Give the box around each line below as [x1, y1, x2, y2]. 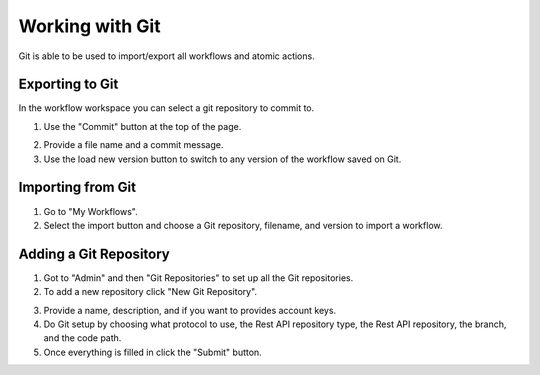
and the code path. [43, 332, 122, 344]
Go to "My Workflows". [43, 205, 139, 217]
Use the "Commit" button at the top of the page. [43, 120, 242, 132]
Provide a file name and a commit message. [43, 139, 224, 151]
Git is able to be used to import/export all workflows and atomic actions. [18, 50, 315, 62]
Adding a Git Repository [18, 245, 170, 262]
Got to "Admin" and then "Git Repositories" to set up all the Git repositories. [43, 271, 354, 284]
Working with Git [18, 15, 161, 37]
